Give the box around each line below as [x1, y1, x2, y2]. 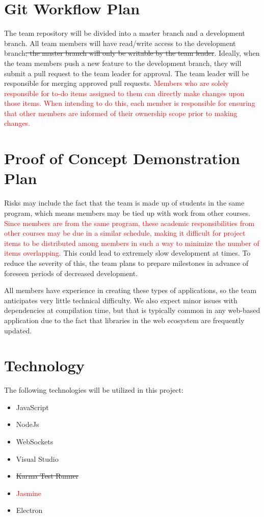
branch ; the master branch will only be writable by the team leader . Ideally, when [4, 48, 260, 58]
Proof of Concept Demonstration [4, 148, 240, 169]
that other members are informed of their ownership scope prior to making [4, 107, 237, 118]
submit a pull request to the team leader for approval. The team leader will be [4, 68, 249, 78]
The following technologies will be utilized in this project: [4, 385, 183, 395]
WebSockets [16, 436, 54, 446]
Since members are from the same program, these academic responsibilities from [4, 217, 255, 228]
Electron [16, 505, 43, 515]
